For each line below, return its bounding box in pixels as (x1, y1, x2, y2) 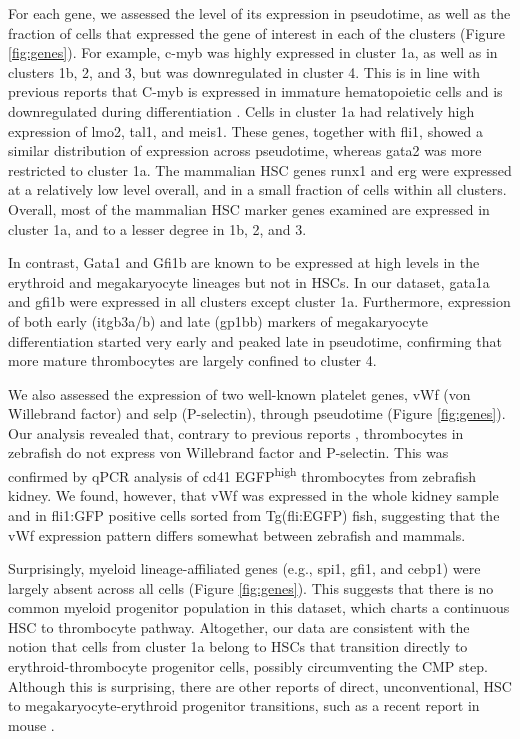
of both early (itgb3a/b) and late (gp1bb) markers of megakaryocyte (8, 310, 428, 331)
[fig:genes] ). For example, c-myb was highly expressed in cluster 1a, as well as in (8, 42, 498, 63)
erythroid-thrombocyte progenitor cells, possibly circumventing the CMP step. (8, 656, 488, 677)
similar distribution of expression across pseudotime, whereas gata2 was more (8, 140, 482, 161)
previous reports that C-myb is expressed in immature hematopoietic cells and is (8, 81, 503, 102)
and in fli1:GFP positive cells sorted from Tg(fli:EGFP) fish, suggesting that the (8, 504, 500, 525)
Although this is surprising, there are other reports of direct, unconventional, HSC (8, 675, 512, 696)
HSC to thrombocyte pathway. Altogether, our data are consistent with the (8, 616, 470, 637)
